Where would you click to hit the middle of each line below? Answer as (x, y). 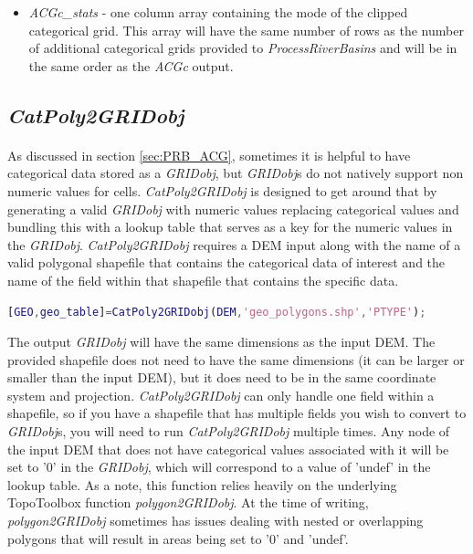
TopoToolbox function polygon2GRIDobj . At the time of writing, (188, 502)
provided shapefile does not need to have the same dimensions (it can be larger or (236, 359)
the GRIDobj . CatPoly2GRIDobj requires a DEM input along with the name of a (234, 244)
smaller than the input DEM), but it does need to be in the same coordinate (222, 377)
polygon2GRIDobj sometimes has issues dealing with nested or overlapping (215, 521)
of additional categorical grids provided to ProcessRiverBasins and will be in (243, 48)
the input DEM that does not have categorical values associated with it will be (228, 449)
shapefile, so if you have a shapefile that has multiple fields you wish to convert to (237, 413)
